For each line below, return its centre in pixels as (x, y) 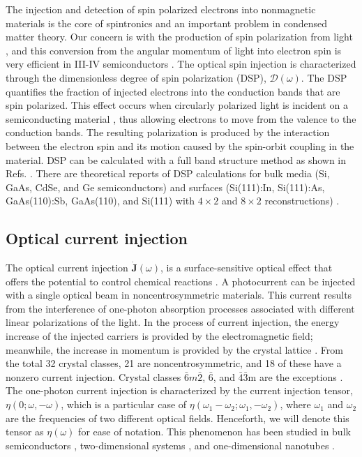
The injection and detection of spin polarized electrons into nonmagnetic (161, 9)
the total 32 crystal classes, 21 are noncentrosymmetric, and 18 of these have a (174, 363)
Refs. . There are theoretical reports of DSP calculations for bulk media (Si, (168, 173)
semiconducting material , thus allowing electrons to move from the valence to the (181, 118)
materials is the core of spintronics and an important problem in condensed (167, 23)
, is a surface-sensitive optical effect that (247, 268)
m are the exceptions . (295, 376)
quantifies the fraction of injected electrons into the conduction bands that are (173, 91)
